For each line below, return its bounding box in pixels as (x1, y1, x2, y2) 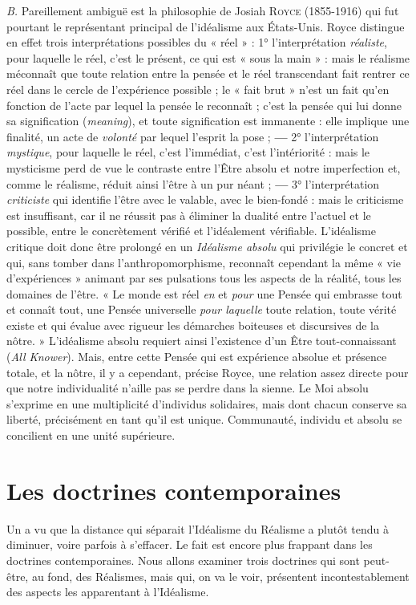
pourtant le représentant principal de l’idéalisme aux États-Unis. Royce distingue (6, 18, 405, 35)
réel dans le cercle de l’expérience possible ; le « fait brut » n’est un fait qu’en (6, 80, 390, 97)
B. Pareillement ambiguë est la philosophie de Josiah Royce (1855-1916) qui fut (6, 2, 399, 18)
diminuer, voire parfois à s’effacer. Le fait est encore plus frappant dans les (6, 536, 373, 553)
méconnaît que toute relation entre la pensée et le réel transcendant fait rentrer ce (6, 65, 410, 82)
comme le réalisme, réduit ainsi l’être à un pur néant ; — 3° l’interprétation (6, 175, 380, 192)
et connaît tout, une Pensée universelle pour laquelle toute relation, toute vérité (6, 301, 397, 318)
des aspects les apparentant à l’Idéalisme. (6, 583, 209, 600)
